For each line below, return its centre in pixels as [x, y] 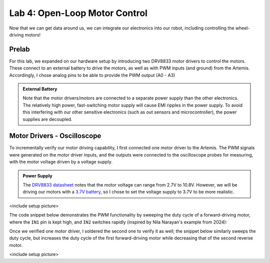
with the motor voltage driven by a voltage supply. [61, 162]
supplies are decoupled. [47, 119]
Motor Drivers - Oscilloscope [55, 136]
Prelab [19, 49]
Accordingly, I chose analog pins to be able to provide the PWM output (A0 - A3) [92, 75]
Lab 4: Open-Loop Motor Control [78, 13]
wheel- [242, 28]
